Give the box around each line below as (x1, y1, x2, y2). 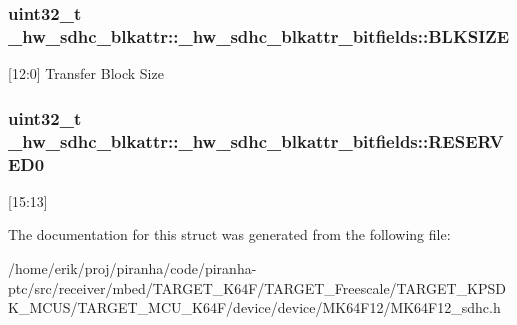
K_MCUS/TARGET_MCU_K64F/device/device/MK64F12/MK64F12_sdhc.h (8, 297, 501, 318)
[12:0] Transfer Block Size (8, 63, 164, 84)
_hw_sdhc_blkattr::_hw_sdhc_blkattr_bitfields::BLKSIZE (8, 23, 510, 48)
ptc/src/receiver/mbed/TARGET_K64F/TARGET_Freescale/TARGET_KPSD (8, 277, 506, 298)
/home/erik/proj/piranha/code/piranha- (8, 257, 257, 278)
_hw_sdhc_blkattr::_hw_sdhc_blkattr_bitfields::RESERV (8, 128, 504, 153)
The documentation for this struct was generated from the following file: (8, 224, 451, 245)
